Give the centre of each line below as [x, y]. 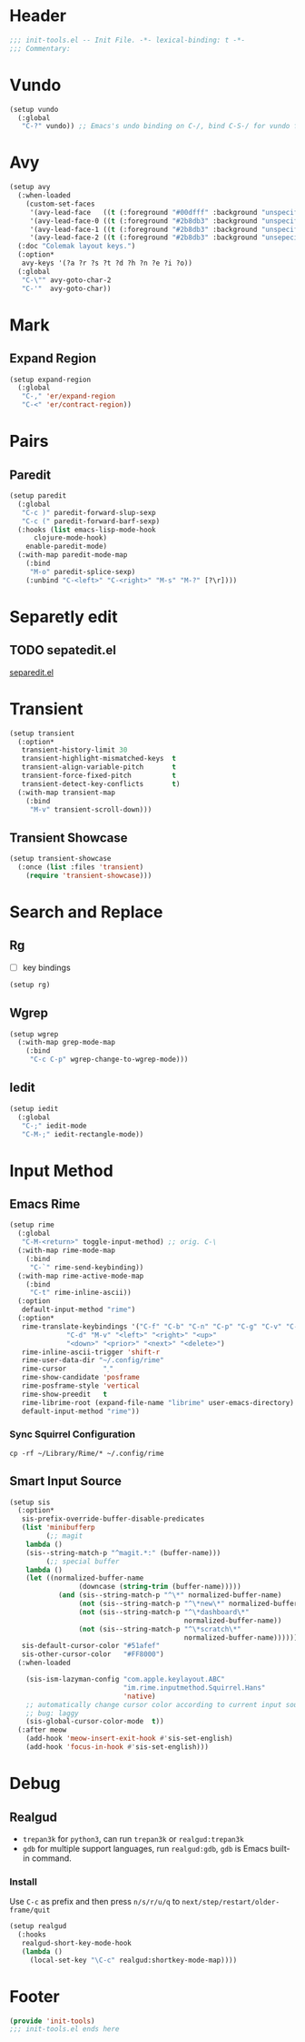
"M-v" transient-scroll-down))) [91, 809]
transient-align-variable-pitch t [99, 767]
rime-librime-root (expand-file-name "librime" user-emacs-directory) [158, 1402]
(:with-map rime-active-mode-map [81, 1276]
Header [38, 16]
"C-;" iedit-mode [54, 1126]
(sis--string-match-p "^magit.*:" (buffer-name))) [123, 1552]
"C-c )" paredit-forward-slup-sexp [89, 512]
